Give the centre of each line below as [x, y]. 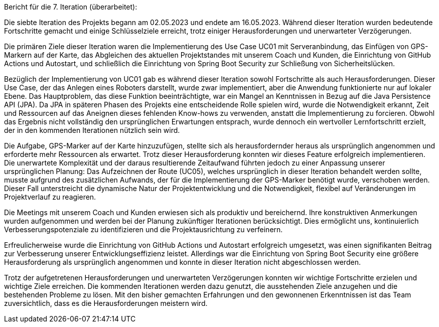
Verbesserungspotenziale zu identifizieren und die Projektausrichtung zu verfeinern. [143, 229]
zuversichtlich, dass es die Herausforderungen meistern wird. [106, 303]
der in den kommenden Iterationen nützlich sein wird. [92, 130]
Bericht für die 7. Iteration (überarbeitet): [71, 7]
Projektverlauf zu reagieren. [50, 197]
